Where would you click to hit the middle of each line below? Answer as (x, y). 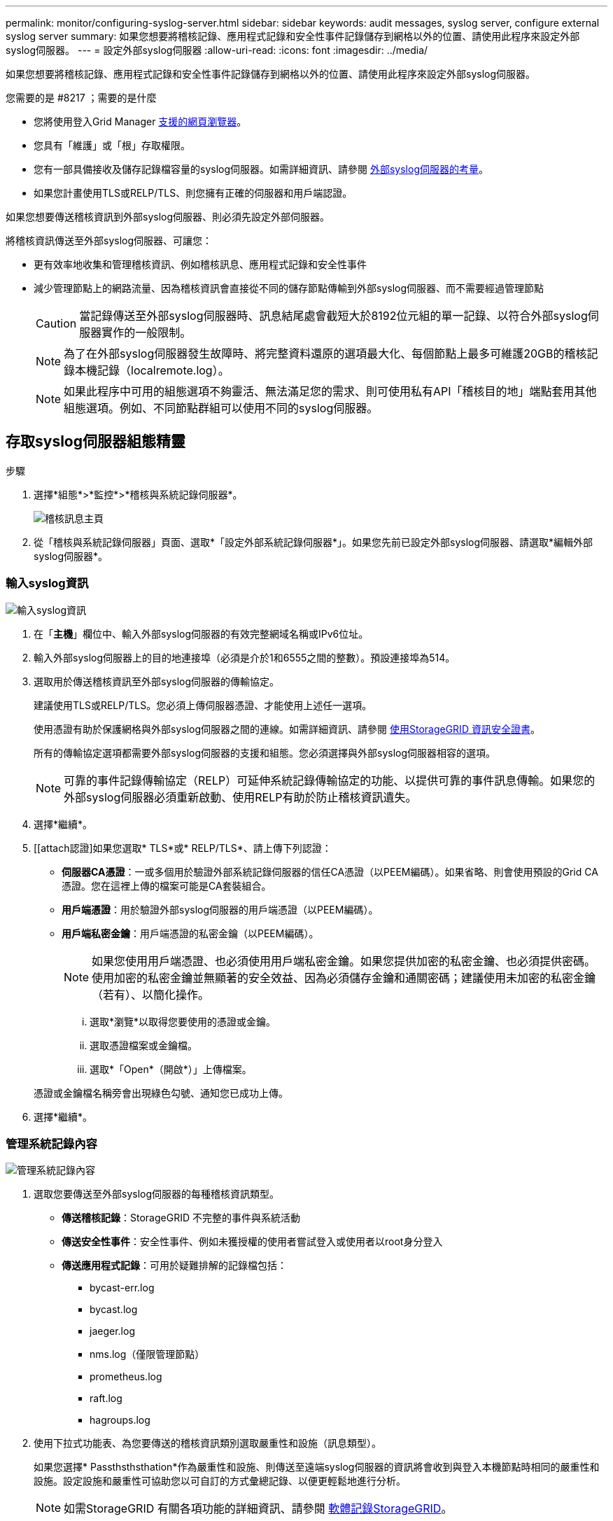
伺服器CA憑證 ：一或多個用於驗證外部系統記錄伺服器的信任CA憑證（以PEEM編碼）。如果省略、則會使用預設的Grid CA (330, 871)
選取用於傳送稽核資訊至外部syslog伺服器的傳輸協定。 (157, 681)
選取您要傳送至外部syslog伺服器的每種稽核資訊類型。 (157, 1194)
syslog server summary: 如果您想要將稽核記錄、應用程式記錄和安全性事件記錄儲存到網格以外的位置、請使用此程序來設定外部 (293, 36)
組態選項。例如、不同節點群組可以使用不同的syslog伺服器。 (221, 408)
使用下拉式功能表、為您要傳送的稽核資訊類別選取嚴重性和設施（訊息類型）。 (207, 1443)
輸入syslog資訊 (47, 583)
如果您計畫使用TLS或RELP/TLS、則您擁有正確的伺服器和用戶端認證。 (193, 193)
